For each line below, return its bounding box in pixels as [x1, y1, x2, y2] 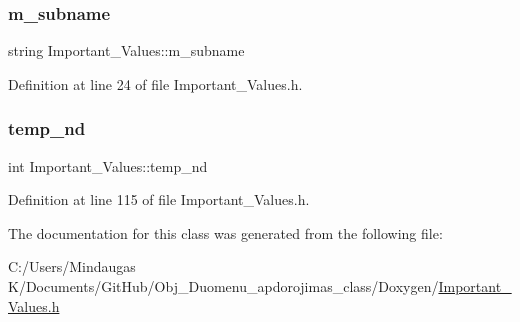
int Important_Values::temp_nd [8, 155, 208, 176]
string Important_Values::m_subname [8, 40, 245, 61]
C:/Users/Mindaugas [8, 256, 136, 277]
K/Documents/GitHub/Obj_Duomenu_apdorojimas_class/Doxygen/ [8, 276, 439, 296]
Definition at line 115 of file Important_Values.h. [8, 189, 310, 210]
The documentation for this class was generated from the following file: [8, 222, 443, 243]
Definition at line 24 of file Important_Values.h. [8, 73, 303, 94]
